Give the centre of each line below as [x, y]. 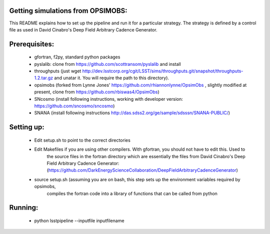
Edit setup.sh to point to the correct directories [82, 140]
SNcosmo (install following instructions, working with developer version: [109, 99]
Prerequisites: [32, 44]
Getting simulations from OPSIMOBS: [68, 11]
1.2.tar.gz [44, 78]
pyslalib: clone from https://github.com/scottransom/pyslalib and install [107, 64]
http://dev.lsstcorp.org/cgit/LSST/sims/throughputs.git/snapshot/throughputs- [163, 71]
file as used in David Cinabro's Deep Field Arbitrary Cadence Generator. [83, 29]
